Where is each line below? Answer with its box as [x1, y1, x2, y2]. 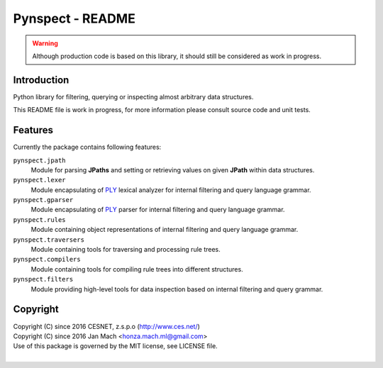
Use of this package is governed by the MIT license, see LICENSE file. [13, 342, 218, 350]
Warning [32, 39, 58, 48]
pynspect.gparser [13, 196, 74, 204]
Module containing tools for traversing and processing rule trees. [30, 245, 221, 254]
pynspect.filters [13, 275, 74, 284]
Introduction [13, 74, 70, 86]
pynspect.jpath [13, 156, 67, 165]
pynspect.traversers [13, 235, 85, 244]
